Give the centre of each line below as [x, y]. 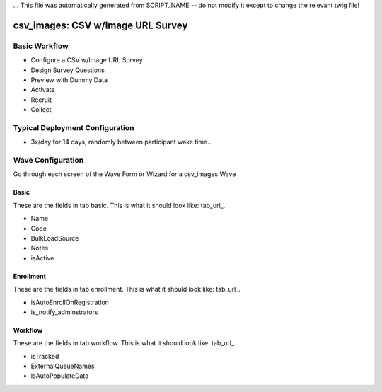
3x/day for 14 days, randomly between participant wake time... [122, 142]
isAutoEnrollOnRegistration [70, 302]
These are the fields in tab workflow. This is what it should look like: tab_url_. [125, 343]
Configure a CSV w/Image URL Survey [87, 60]
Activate [43, 90]
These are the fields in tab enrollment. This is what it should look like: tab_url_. [127, 289]
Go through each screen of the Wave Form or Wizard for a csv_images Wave [125, 174]
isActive [42, 258]
